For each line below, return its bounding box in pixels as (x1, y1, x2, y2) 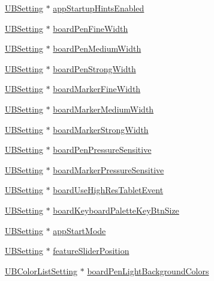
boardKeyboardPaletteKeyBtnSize (53, 203, 179, 216)
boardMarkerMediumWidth (53, 102, 154, 115)
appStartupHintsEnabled (53, 2, 144, 14)
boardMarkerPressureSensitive (53, 163, 164, 176)
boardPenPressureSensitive (53, 143, 152, 156)
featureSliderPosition (53, 244, 129, 257)
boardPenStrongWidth (53, 62, 136, 75)
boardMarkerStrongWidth (53, 123, 149, 135)
